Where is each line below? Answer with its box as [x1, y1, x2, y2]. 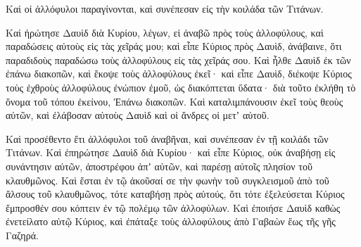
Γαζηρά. [6, 227, 39, 242]
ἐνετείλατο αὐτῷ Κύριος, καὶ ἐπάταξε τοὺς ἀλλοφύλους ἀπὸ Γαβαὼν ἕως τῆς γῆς [6, 214, 336, 229]
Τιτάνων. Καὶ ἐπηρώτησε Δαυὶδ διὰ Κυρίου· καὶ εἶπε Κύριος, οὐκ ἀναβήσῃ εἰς [6, 145, 336, 160]
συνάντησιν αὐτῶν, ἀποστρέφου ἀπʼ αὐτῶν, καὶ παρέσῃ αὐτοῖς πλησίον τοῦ [6, 158, 312, 173]
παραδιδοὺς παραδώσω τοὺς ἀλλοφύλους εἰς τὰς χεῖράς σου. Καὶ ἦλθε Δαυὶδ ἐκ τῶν [6, 52, 351, 67]
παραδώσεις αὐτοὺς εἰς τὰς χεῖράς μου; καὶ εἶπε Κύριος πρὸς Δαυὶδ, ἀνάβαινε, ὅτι [6, 39, 342, 53]
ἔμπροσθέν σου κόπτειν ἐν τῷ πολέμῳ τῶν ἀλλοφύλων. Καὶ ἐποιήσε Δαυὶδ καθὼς [6, 200, 341, 215]
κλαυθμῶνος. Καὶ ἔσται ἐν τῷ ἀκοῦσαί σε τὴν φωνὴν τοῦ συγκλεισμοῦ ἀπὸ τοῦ [6, 172, 329, 187]
